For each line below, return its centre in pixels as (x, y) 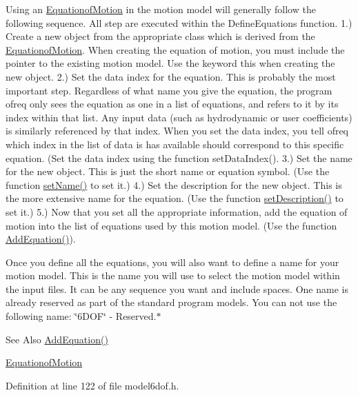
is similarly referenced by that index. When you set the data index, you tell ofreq (177, 131)
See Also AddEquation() (57, 339)
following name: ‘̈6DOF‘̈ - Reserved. (81, 316)
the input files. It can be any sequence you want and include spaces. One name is (177, 288)
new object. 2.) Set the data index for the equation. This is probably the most (171, 76)
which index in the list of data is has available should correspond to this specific (175, 144)
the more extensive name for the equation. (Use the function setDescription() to (175, 198)
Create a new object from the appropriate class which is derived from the (160, 36)
